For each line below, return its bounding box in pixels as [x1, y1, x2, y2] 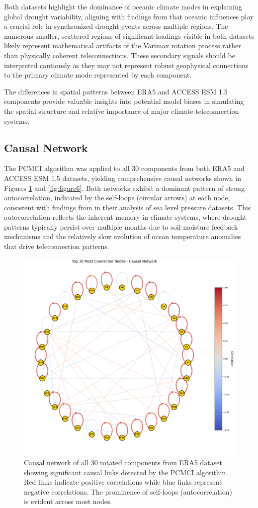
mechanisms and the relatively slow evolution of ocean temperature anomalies [4, 231, 241, 242]
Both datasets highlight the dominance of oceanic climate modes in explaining [4, 1, 242, 11]
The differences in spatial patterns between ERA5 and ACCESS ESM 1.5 [4, 86, 228, 96]
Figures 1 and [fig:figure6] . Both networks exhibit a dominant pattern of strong [4, 182, 245, 193]
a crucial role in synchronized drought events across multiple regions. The [4, 21, 228, 31]
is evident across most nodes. [24, 496, 112, 507]
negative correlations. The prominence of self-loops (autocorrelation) [24, 486, 232, 497]
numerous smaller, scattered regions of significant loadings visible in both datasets [4, 30, 254, 41]
